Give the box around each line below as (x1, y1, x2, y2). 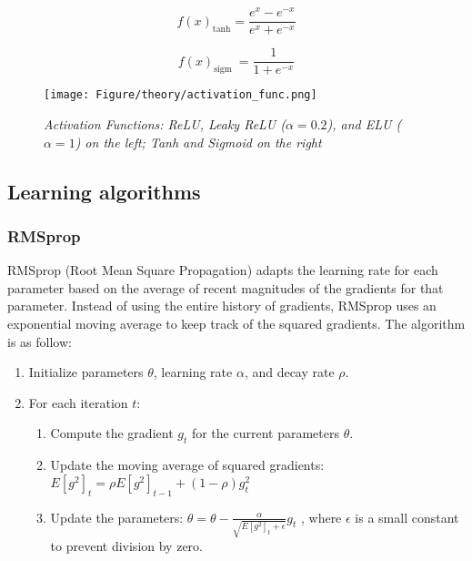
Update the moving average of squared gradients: (50, 455, 325, 474)
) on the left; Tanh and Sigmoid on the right (75, 132, 322, 151)
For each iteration (28, 393, 128, 412)
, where (300, 507, 342, 526)
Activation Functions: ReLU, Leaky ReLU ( (44, 115, 286, 134)
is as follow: (7, 331, 72, 351)
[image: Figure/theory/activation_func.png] (44, 88, 317, 102)
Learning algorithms (7, 177, 201, 205)
